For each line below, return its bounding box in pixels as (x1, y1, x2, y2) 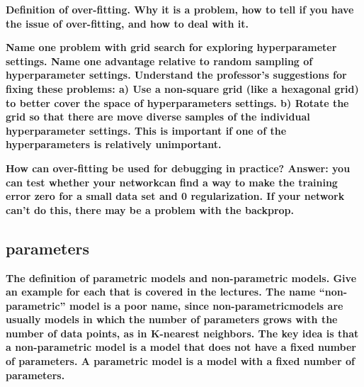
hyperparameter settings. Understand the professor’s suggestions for (6, 67, 347, 82)
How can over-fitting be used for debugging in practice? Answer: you (6, 160, 351, 175)
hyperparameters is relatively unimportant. (6, 137, 222, 152)
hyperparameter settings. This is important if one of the (6, 123, 287, 138)
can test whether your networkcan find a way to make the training (6, 174, 338, 189)
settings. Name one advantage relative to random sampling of (6, 53, 313, 68)
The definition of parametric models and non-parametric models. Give (6, 270, 357, 285)
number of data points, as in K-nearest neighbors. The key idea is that (6, 325, 359, 340)
